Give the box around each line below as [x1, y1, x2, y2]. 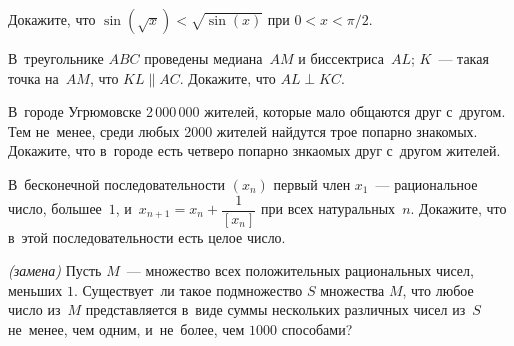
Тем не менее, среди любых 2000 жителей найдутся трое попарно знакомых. [8, 120, 478, 141]
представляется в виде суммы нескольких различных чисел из [85, 299, 466, 320]
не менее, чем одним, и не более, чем [8, 319, 245, 339]
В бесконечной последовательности [8, 173, 226, 194]
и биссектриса [298, 48, 384, 68]
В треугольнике [8, 48, 104, 68]
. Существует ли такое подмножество [73, 279, 303, 300]
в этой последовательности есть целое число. [8, 226, 286, 247]
